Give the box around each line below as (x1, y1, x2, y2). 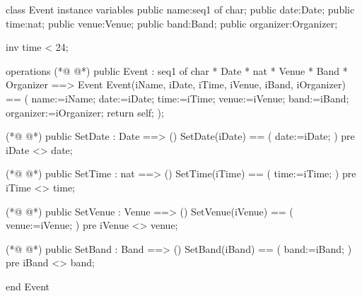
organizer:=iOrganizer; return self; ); (6, 105, 164, 119)
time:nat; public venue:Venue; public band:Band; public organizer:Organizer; (6, 16, 338, 30)
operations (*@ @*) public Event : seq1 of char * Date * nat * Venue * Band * (6, 63, 348, 78)
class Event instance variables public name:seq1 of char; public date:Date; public (6, 2, 355, 16)
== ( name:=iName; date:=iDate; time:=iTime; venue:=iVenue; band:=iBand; (6, 90, 349, 105)
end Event (6, 278, 50, 293)
